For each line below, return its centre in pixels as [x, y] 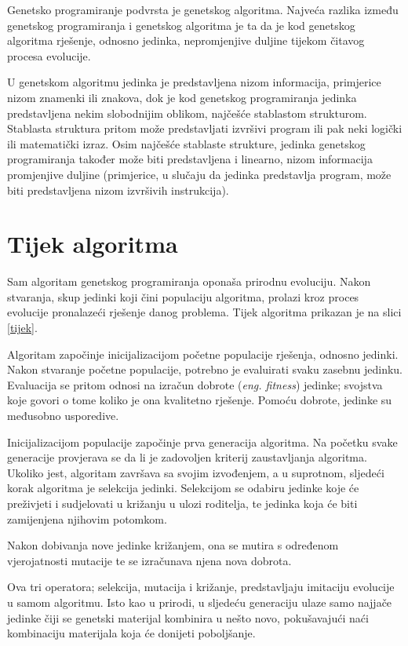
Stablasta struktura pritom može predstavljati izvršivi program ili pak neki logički [205, 128]
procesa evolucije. [49, 55]
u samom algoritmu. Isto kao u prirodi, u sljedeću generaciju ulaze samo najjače [200, 602]
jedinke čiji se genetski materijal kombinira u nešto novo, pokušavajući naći [188, 617]
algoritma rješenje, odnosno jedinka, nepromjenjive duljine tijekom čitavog [186, 40]
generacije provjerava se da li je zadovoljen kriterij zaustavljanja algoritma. [187, 457]
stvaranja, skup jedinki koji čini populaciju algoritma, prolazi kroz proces [183, 296]
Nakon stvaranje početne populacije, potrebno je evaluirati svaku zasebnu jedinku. [205, 369]
